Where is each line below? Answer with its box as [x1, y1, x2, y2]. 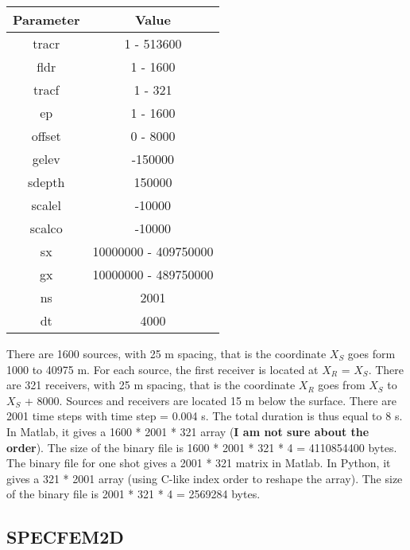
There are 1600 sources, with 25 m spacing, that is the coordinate [6, 345, 327, 361]
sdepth [28, 173, 65, 191]
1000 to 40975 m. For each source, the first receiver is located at [6, 361, 319, 377]
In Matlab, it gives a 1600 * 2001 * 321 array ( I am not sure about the [6, 423, 369, 439]
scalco [29, 219, 63, 237]
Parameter [13, 10, 80, 29]
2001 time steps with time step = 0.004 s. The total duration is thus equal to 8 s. [6, 408, 403, 424]
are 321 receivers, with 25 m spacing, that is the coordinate [6, 376, 296, 393]
